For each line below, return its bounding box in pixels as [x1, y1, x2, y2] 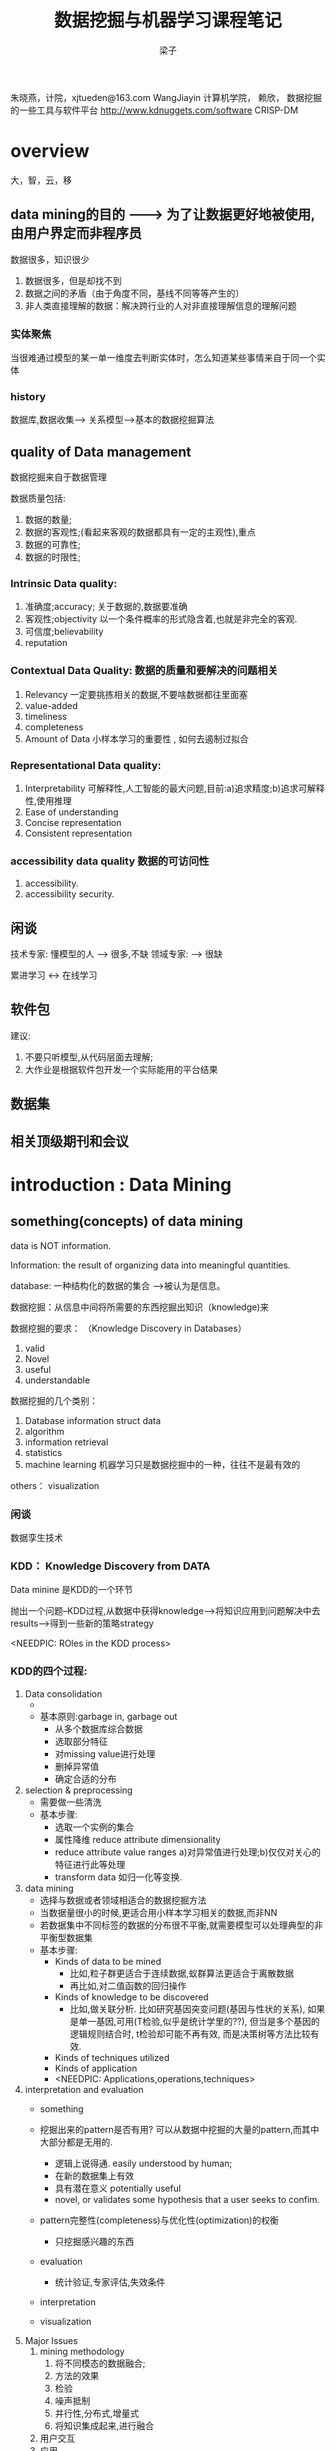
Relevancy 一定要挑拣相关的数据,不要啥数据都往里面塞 [24, 688, 248, 700]
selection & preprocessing [24, 1784, 133, 1796]
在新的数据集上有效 [54, 2169, 135, 2181]
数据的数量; [24, 514, 73, 526]
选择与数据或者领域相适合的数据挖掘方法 [39, 1894, 207, 1906]
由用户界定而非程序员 [10, 225, 142, 242]
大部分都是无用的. [39, 2136, 113, 2148]
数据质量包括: [10, 492, 67, 505]
